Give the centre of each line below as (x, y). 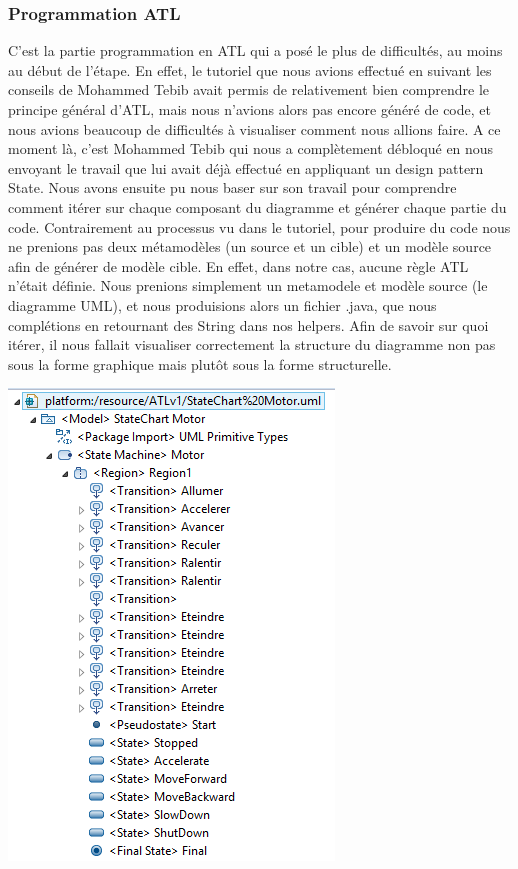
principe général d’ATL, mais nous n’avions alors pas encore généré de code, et (249, 109)
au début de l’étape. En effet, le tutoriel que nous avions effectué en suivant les (250, 69)
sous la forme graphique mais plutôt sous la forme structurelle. (200, 363)
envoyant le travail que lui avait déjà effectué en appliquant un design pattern (246, 167)
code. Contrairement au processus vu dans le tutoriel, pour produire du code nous (259, 226)
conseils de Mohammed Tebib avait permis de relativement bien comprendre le (249, 89)
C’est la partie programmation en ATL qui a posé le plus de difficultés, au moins (255, 50)
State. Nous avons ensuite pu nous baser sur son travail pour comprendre (232, 187)
